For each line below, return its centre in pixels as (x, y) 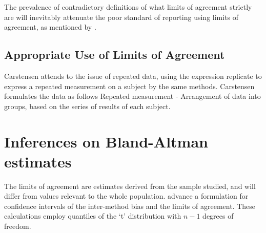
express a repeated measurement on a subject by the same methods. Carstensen (129, 86)
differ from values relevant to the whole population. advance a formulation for (126, 196)
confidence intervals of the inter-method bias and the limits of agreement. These (130, 206)
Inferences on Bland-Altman (106, 141)
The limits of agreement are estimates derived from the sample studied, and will (130, 186)
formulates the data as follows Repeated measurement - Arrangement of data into (132, 96)
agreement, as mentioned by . (50, 27)
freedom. (18, 226)
